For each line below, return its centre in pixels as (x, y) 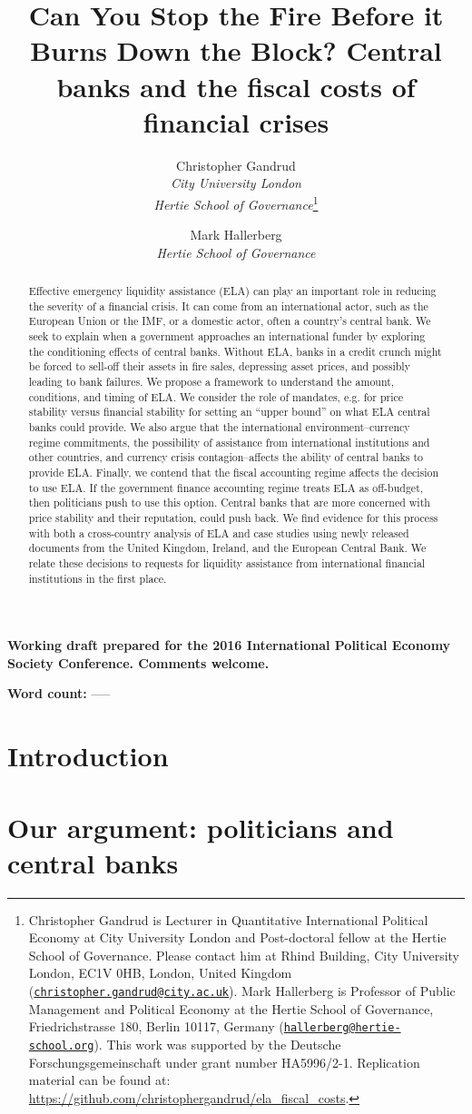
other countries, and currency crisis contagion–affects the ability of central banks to (226, 457)
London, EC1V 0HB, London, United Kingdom (160, 973)
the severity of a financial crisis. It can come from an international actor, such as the (228, 306)
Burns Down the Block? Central (236, 50)
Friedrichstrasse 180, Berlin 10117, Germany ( (156, 1026)
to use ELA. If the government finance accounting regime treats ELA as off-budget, (226, 487)
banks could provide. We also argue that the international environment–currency (219, 427)
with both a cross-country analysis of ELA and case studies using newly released (219, 532)
